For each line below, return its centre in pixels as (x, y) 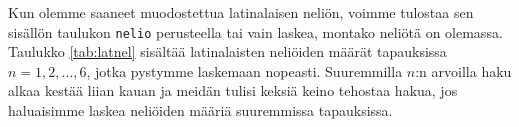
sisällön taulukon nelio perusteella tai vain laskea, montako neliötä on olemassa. (255, 31)
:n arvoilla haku (463, 70)
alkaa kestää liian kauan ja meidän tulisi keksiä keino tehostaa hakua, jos (233, 90)
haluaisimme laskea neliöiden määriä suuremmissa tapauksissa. (200, 110)
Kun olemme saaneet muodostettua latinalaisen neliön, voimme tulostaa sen (241, 12)
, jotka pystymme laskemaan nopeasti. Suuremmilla (244, 70)
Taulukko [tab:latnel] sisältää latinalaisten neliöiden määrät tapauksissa (227, 51)
